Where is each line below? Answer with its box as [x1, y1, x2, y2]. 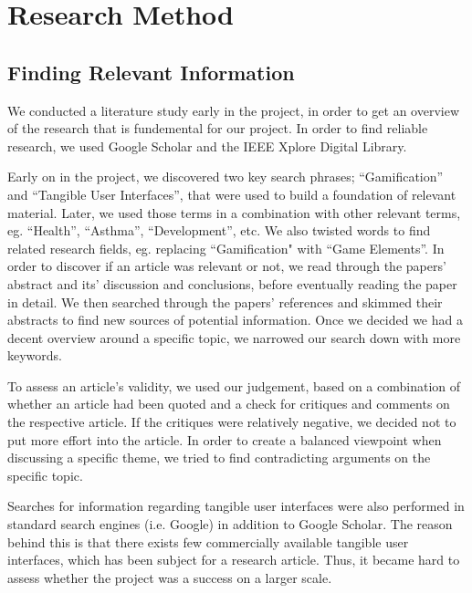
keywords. [7, 346, 63, 365]
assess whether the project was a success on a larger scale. [7, 567, 332, 587]
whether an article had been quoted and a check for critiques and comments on [7, 394, 450, 413]
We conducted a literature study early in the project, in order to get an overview [7, 100, 460, 120]
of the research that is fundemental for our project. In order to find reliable [7, 119, 428, 138]
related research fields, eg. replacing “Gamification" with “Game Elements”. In [7, 238, 445, 257]
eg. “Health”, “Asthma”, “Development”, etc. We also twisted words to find [7, 221, 431, 240]
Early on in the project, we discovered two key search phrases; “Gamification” [7, 167, 444, 186]
